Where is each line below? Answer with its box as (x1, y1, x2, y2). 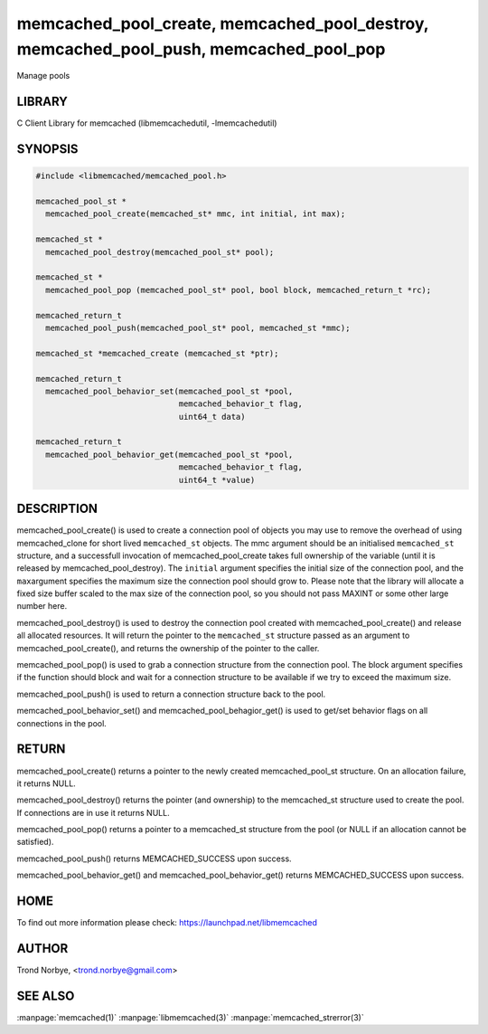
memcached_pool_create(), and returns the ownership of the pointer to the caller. (16, 642, 320, 653)
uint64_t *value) (178, 475, 256, 485)
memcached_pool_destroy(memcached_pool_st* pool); (45, 247, 275, 257)
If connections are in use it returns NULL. (16, 807, 171, 818)
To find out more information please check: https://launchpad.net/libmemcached (16, 917, 318, 928)
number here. (16, 601, 68, 612)
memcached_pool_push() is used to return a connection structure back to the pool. (16, 688, 326, 699)
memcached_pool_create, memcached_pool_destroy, (16, 14, 429, 33)
